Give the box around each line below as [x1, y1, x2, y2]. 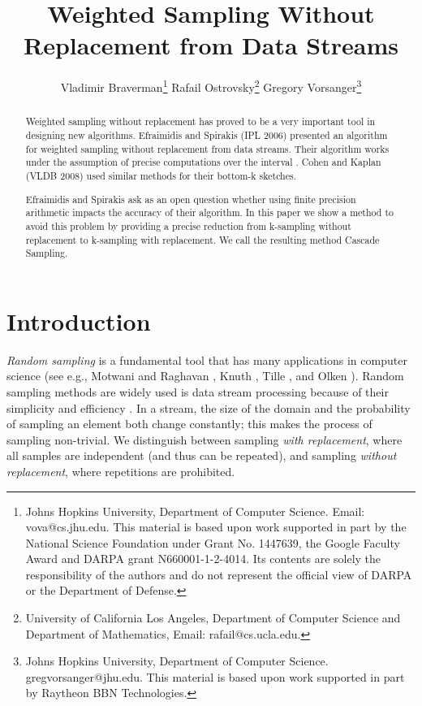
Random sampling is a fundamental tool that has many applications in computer [6, 351, 407, 368]
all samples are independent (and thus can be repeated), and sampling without [6, 447, 397, 464]
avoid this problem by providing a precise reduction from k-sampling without [25, 219, 351, 232]
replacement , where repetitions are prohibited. [6, 462, 235, 479]
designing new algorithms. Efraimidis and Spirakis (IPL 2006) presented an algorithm [25, 128, 388, 142]
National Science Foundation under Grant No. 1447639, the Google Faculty [25, 534, 400, 551]
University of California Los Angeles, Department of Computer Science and [25, 609, 401, 626]
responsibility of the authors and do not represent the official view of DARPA [25, 565, 412, 583]
